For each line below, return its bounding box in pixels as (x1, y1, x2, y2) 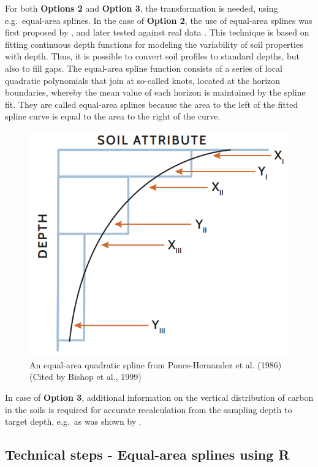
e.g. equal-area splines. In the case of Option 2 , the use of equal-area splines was (5, 13, 312, 26)
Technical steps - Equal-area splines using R (5, 445, 290, 464)
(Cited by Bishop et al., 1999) (29, 370, 142, 383)
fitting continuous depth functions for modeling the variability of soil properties (5, 37, 303, 50)
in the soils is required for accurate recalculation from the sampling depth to (5, 403, 292, 416)
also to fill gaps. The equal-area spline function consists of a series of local (5, 61, 282, 74)
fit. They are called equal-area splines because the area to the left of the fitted (5, 97, 298, 110)
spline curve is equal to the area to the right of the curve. (5, 110, 221, 123)
